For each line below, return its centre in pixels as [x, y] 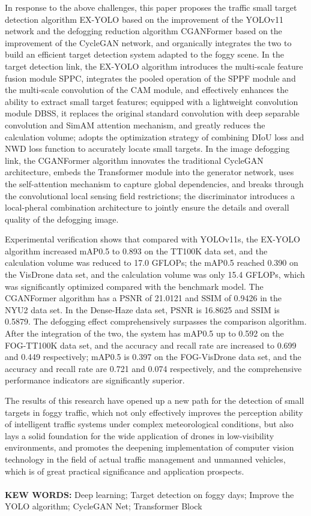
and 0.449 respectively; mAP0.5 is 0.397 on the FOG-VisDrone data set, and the [153, 357]
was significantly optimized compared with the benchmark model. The [134, 286]
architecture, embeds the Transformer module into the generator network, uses [149, 172]
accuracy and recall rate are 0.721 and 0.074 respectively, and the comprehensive [153, 368]
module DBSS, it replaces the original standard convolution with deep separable [152, 113]
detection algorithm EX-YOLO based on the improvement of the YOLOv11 [144, 19]
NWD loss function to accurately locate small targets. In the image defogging [147, 148]
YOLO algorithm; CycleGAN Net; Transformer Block [104, 506]
